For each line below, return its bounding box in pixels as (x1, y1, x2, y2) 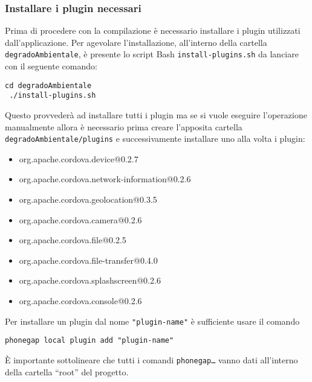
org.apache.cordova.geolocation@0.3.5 (19, 193, 157, 205)
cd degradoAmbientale (5, 81, 92, 90)
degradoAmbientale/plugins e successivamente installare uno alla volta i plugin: (5, 132, 305, 145)
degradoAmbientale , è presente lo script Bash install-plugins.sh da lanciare (5, 48, 299, 60)
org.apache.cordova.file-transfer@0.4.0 (19, 253, 158, 266)
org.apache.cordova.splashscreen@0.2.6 (19, 274, 161, 287)
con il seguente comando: (5, 60, 97, 72)
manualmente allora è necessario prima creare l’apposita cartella (5, 120, 242, 133)
